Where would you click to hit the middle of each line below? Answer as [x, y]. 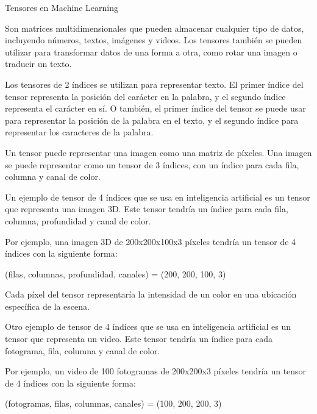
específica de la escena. [47, 306]
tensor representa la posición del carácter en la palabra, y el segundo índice [145, 96]
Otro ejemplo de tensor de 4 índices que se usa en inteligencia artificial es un [148, 327]
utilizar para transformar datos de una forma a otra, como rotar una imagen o [151, 52]
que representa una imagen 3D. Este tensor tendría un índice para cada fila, [147, 209]
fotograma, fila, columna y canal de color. [83, 350]
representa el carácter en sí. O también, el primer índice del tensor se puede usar [155, 108]
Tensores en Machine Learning [62, 7]
